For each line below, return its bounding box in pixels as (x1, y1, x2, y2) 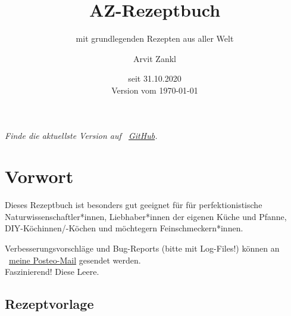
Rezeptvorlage (5, 295, 94, 313)
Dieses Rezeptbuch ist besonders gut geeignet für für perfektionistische (5, 199, 262, 211)
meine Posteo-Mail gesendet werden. (9, 253, 141, 266)
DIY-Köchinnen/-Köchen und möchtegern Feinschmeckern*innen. (5, 222, 243, 234)
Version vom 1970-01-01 (111, 83, 198, 96)
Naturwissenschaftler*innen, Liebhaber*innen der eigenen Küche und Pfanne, (5, 210, 287, 222)
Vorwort (5, 164, 74, 188)
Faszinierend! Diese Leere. (5, 265, 99, 278)
